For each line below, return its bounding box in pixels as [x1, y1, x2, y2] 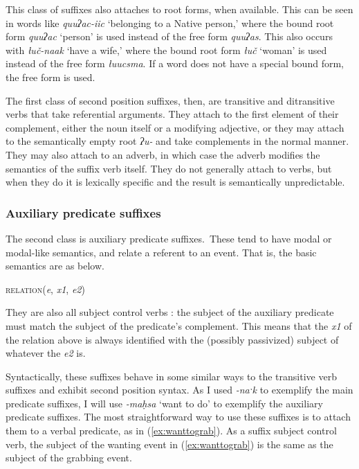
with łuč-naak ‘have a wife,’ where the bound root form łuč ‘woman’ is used [6, 42, 327, 57]
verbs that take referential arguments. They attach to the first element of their [6, 107, 339, 121]
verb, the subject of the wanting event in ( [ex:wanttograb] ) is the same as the [6, 436, 333, 451]
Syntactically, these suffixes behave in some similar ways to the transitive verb [6, 369, 337, 383]
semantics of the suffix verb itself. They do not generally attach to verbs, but [6, 161, 332, 175]
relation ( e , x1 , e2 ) [6, 281, 85, 296]
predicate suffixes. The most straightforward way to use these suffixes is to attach [6, 409, 351, 424]
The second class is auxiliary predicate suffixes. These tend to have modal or [6, 231, 332, 245]
